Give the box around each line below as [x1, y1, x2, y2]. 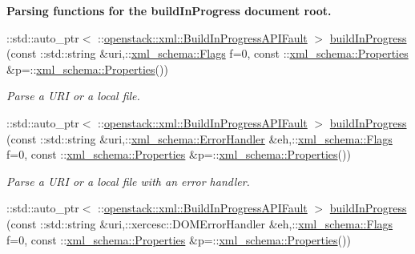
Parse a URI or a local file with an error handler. [6, 172, 250, 189]
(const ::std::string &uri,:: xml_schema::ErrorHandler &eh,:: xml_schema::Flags [6, 130, 393, 147]
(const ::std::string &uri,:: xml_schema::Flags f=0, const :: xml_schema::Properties [6, 45, 409, 62]
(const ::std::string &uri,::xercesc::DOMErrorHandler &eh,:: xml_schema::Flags [6, 215, 393, 232]
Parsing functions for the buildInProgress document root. [6, 2, 332, 18]
